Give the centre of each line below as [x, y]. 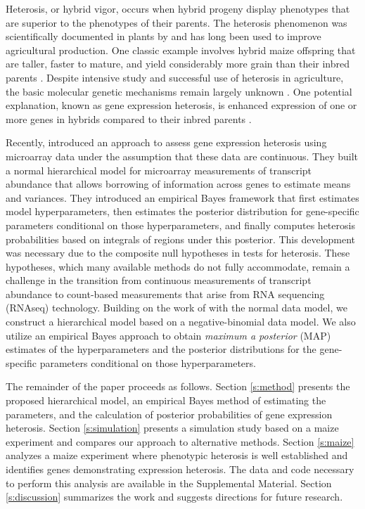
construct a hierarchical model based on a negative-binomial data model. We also [181, 322]
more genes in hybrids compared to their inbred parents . [129, 118]
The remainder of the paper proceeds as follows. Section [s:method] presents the [178, 386]
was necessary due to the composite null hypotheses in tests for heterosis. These [178, 253]
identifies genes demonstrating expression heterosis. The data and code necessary [180, 469]
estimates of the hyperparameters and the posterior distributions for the [161, 349]
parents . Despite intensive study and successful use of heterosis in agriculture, [175, 77]
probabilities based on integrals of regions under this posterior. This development [181, 239]
